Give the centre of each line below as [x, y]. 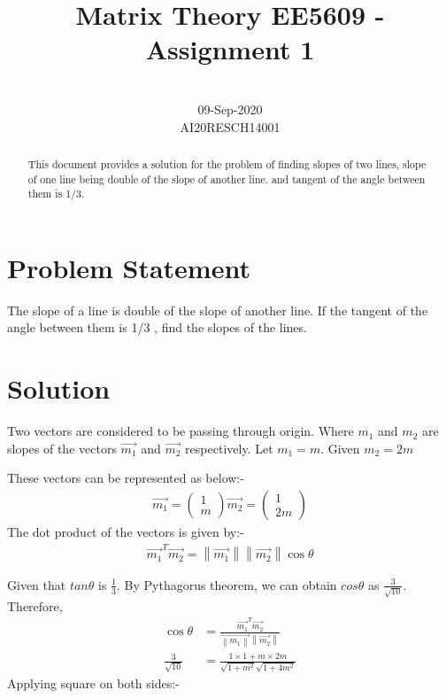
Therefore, [35, 605]
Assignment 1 [230, 49]
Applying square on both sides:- [93, 682]
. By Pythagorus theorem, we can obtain [227, 584]
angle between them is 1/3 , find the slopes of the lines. [157, 327]
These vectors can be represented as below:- [126, 478]
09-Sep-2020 [230, 109]
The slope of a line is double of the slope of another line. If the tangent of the [218, 310]
